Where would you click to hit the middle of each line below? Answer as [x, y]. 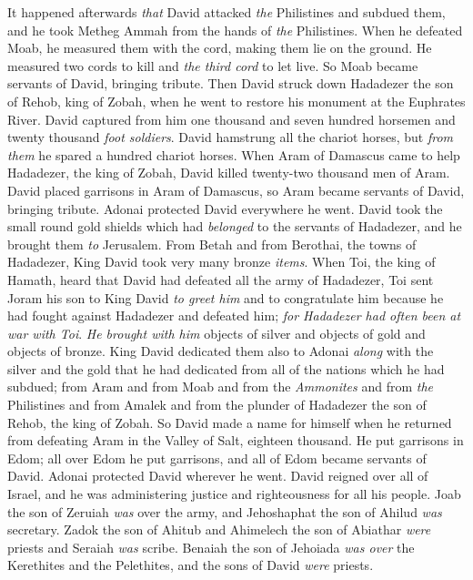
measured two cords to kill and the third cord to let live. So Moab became [213, 65]
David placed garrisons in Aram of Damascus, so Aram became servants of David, [236, 190]
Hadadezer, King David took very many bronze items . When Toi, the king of [221, 262]
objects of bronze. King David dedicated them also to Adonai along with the [221, 351]
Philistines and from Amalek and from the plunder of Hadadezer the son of [217, 405]
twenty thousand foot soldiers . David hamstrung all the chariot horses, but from [231, 137]
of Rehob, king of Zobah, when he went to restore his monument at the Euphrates [236, 101]
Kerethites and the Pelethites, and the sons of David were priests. [191, 565]
